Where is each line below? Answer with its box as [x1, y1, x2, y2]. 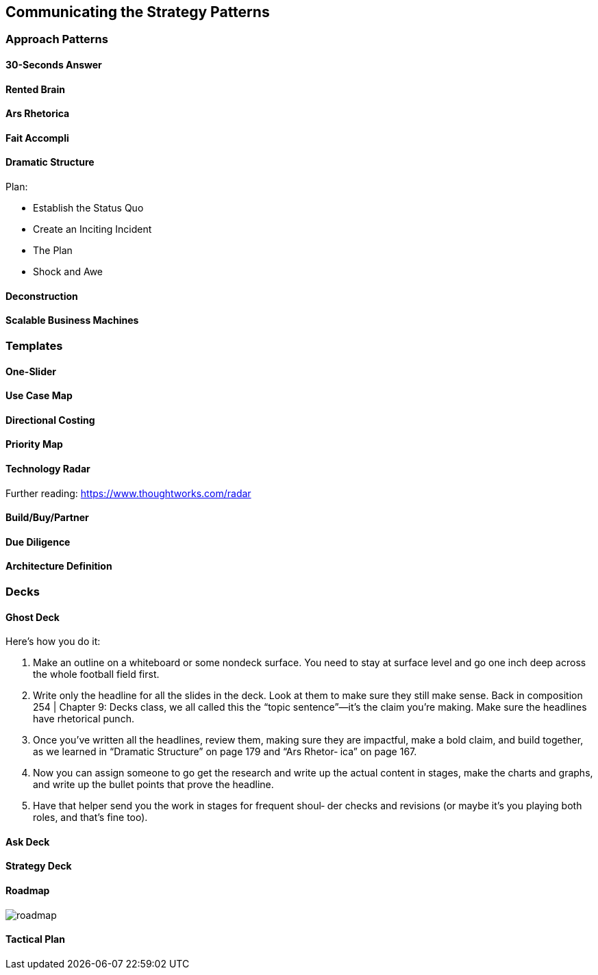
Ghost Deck [5, 611, 60, 623]
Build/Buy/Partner [5, 511, 89, 524]
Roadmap [5, 885, 50, 897]
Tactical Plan [5, 933, 65, 946]
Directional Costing [5, 414, 95, 426]
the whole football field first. [33, 668, 160, 681]
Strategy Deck [5, 860, 72, 872]
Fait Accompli [5, 131, 69, 144]
